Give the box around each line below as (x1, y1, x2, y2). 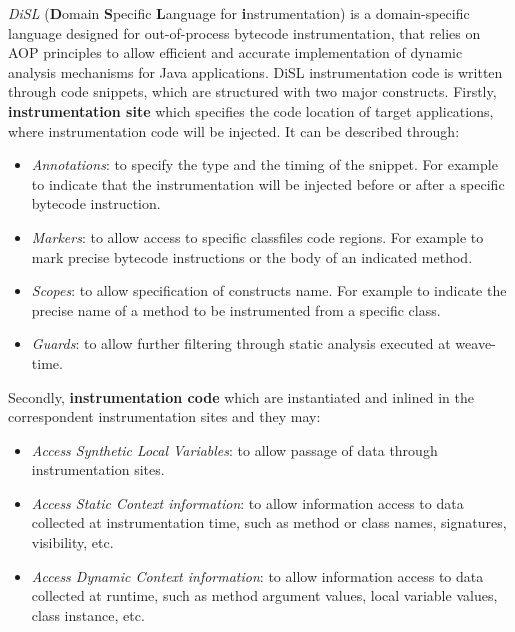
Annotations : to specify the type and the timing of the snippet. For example (31, 154, 498, 175)
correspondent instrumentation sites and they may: (8, 406, 321, 427)
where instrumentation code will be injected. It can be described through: (8, 120, 460, 141)
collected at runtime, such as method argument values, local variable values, (31, 585, 498, 606)
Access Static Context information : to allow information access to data (31, 492, 464, 513)
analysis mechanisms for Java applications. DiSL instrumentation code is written (8, 61, 503, 82)
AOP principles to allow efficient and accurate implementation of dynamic (8, 42, 463, 63)
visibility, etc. (31, 532, 114, 553)
